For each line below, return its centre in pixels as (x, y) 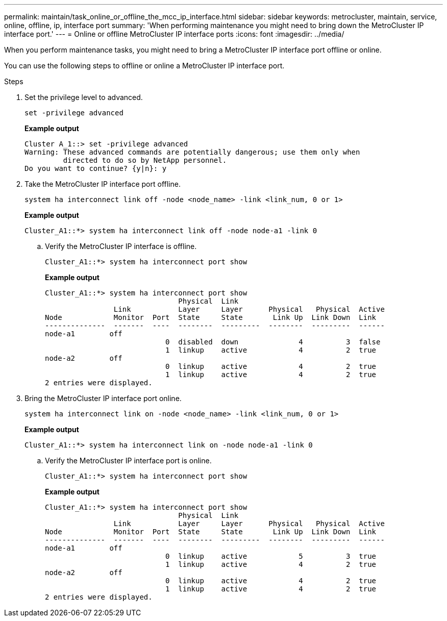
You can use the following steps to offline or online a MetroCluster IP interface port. (144, 66)
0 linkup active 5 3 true (271, 556)
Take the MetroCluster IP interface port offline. (103, 184)
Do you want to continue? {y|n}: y (96, 168)
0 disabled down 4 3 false (273, 342)
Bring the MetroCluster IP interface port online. (103, 398)
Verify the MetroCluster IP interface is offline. (121, 246)
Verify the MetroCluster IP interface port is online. (128, 461)
